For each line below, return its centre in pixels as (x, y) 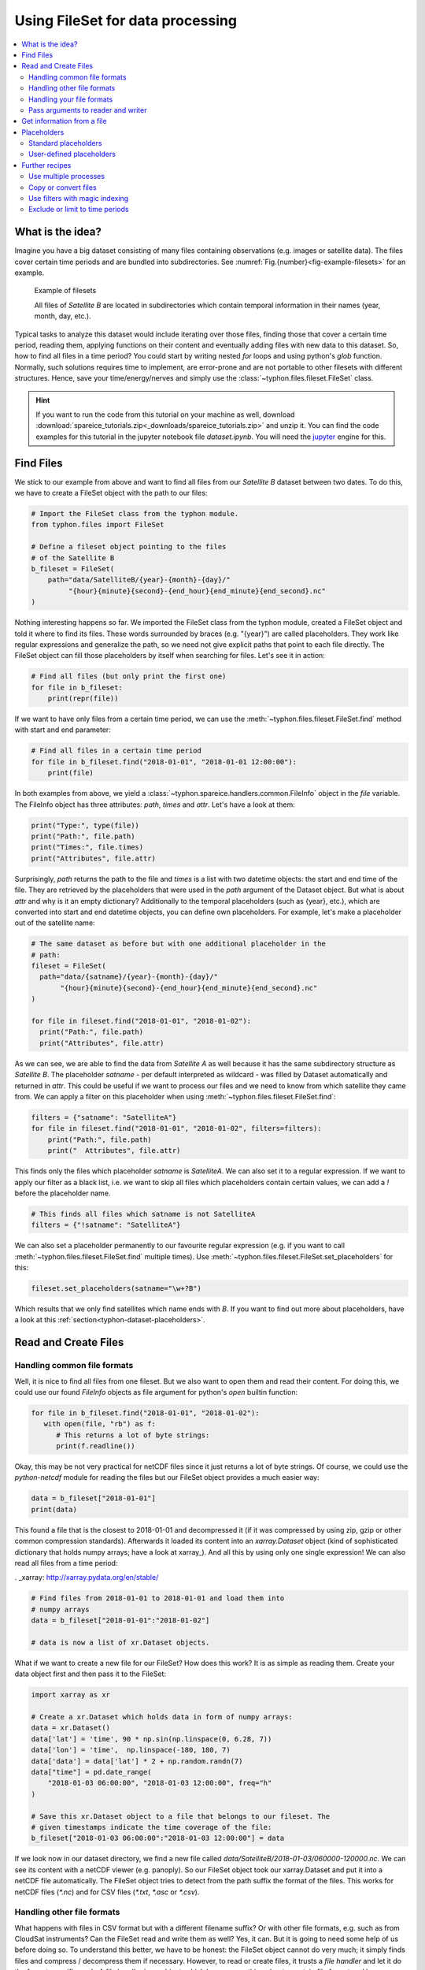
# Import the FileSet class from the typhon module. (135, 514)
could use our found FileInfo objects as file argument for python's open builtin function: (156, 1392)
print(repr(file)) (83, 699)
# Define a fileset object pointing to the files (129, 547)
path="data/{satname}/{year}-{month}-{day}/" (129, 977)
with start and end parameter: (63, 730)
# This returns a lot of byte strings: (133, 1435)
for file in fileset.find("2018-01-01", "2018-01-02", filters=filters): (176, 1128)
